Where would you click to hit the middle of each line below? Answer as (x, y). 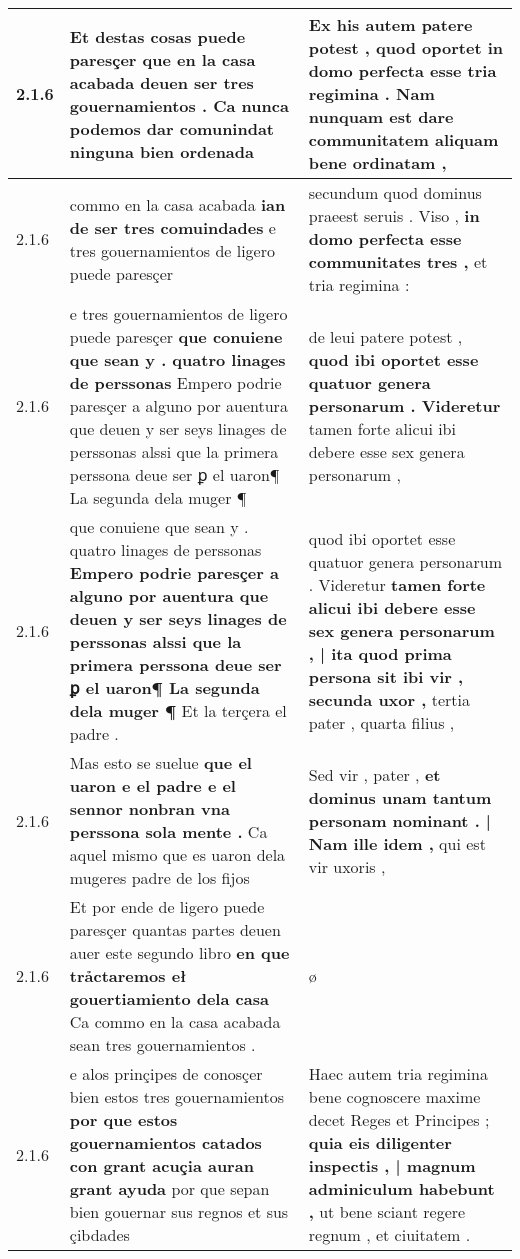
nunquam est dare (381, 116)
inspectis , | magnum (392, 1165)
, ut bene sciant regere (387, 1211)
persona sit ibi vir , (386, 676)
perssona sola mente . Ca (168, 831)
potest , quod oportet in (405, 47)
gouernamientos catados (165, 1142)
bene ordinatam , (377, 162)
